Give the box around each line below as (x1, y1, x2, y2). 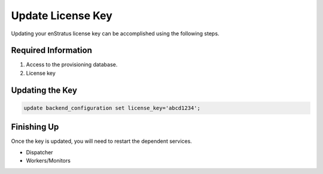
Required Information (11, 45, 92, 56)
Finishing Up (11, 122, 59, 132)
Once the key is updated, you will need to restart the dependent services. (11, 138, 193, 145)
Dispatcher (26, 148, 53, 155)
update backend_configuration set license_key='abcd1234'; (23, 105, 200, 111)
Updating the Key (11, 85, 78, 95)
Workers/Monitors (26, 157, 71, 164)
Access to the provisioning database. (26, 61, 118, 68)
